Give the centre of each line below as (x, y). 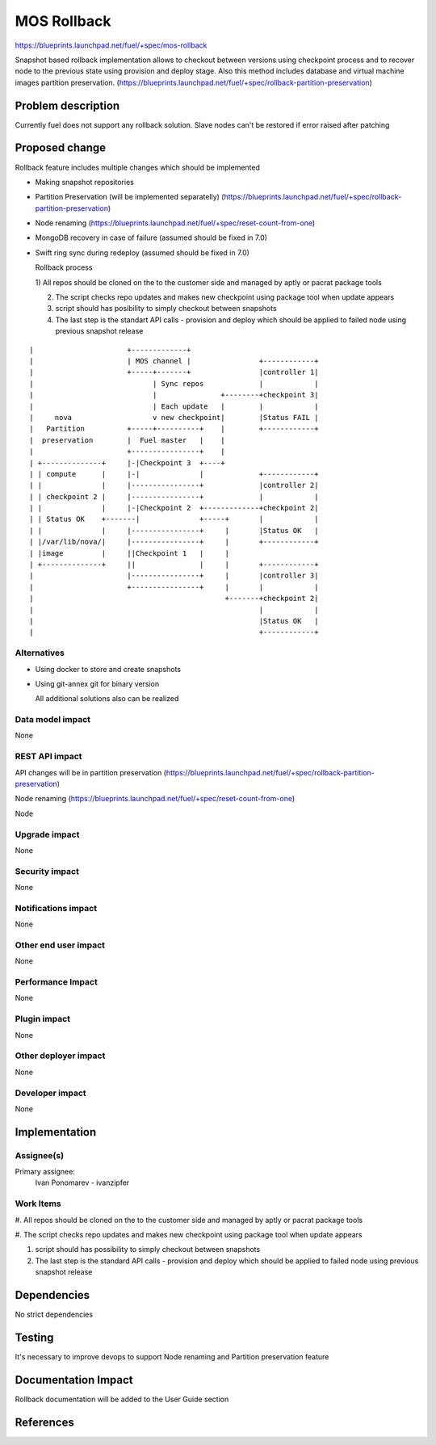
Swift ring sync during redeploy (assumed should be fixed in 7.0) (143, 252)
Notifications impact (56, 908)
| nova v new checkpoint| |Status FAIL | (174, 417)
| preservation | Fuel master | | (127, 440)
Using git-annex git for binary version (97, 683)
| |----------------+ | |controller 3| (174, 576)
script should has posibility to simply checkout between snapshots (166, 309)
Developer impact (50, 1093)
